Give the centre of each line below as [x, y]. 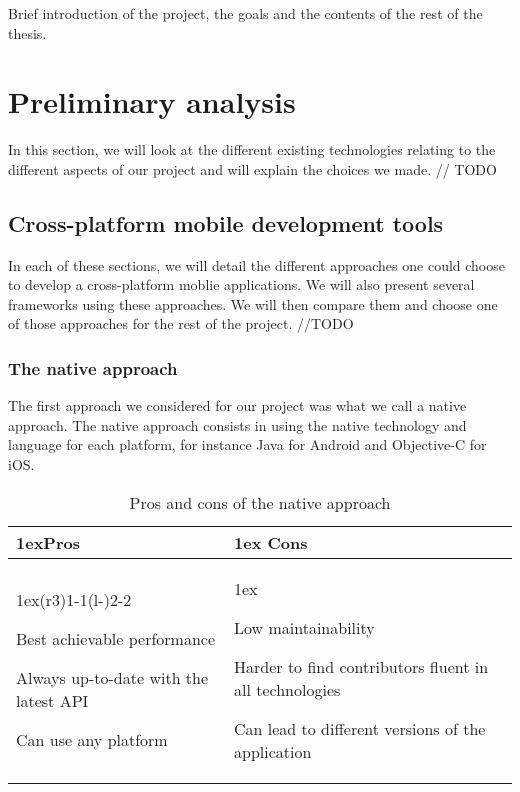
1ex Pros [48, 542]
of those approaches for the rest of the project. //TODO [181, 323]
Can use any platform [92, 740]
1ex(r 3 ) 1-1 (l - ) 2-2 [74, 600]
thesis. [27, 32]
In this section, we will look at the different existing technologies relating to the [252, 149]
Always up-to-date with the [112, 678]
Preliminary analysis [152, 101]
